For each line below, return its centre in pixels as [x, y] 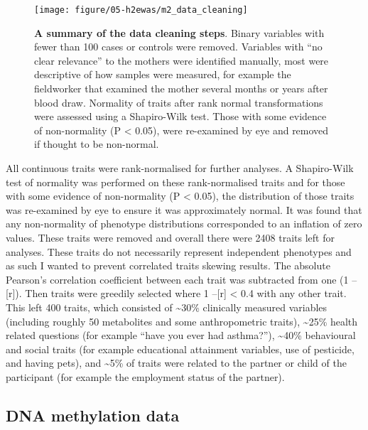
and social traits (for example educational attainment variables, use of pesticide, [180, 349]
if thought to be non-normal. [97, 144]
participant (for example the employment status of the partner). [145, 376]
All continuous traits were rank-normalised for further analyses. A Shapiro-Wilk [180, 168]
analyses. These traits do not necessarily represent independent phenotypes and [179, 251]
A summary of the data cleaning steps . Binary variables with [179, 32]
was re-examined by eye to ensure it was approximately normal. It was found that [184, 209]
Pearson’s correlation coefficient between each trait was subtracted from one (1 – [182, 279]
